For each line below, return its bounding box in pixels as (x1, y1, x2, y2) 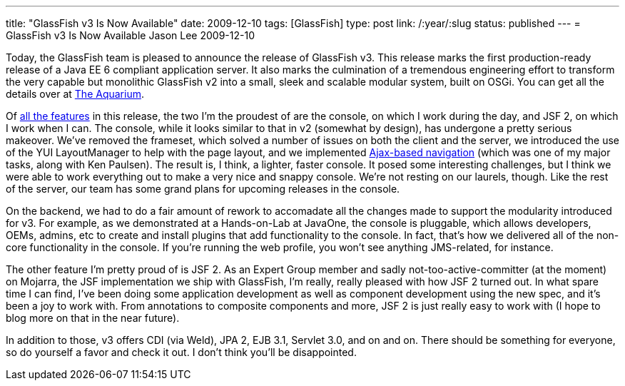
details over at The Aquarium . (6, 88, 145, 100)
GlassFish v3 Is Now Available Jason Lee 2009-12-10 (6, 29, 255, 41)
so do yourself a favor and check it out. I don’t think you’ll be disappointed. (6, 346, 357, 358)
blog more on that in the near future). (6, 312, 180, 324)
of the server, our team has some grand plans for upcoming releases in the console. (6, 183, 400, 195)
